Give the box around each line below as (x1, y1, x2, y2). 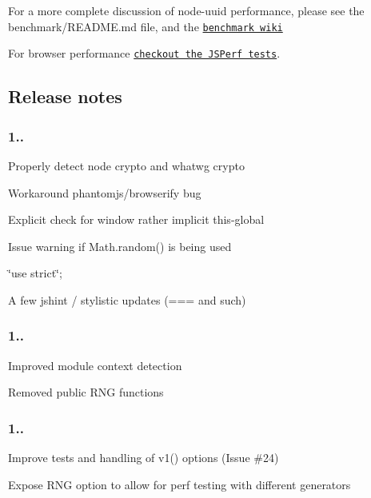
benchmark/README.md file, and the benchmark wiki (8, 18, 283, 34)
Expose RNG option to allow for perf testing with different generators (8, 476, 351, 492)
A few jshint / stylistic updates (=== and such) (8, 291, 246, 308)
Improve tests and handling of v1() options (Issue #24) (8, 449, 279, 466)
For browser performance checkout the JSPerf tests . (8, 45, 281, 62)
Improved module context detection (8, 357, 182, 373)
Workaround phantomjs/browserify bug (8, 184, 201, 201)
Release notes (8, 84, 122, 109)
